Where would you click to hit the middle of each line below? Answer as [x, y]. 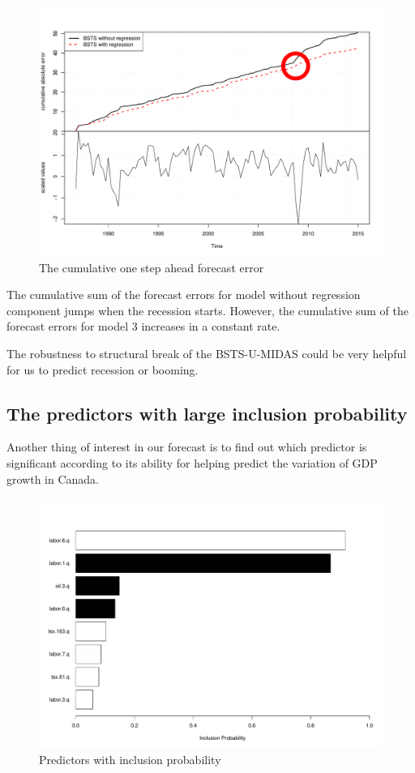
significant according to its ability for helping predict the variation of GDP [192, 463]
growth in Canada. [53, 478]
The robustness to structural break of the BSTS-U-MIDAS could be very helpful [207, 354]
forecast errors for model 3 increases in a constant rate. [143, 326]
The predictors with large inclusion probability [207, 413]
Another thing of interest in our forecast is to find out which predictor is [187, 447]
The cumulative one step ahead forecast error [152, 267]
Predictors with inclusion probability [130, 759]
